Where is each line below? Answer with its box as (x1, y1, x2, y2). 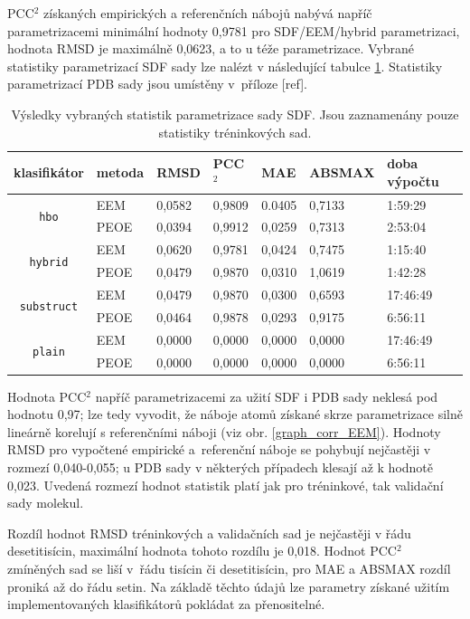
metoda (96, 162, 145, 181)
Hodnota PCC (7, 386, 87, 405)
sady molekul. (7, 493, 84, 512)
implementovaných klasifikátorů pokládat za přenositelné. (7, 595, 325, 614)
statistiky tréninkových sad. (158, 122, 312, 141)
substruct (19, 300, 79, 314)
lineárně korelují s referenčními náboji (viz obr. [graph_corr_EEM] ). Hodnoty (7, 422, 441, 441)
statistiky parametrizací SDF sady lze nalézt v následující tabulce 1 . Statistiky (7, 56, 443, 75)
